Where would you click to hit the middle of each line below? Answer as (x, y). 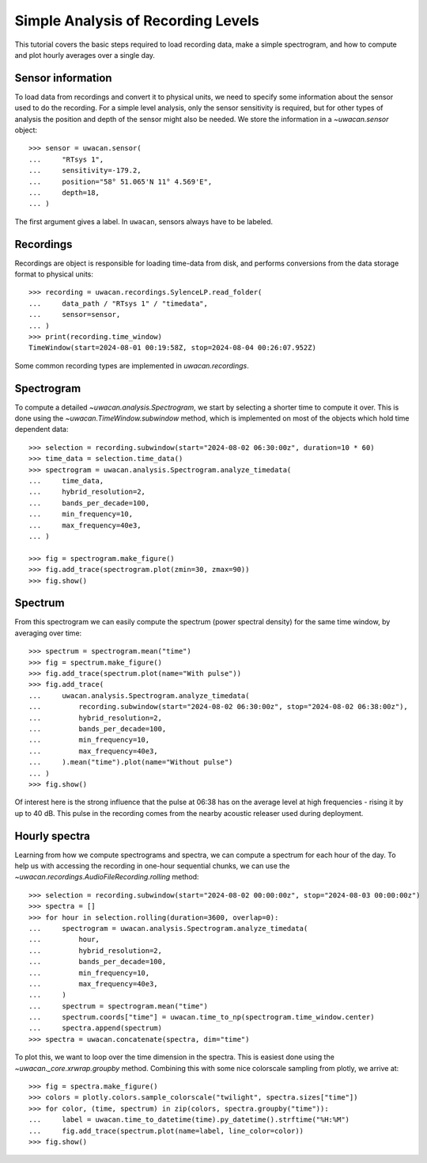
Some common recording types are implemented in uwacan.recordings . (132, 365)
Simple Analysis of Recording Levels (137, 21)
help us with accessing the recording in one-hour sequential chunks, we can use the (152, 866)
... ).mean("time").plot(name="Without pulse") (131, 762)
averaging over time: (48, 633)
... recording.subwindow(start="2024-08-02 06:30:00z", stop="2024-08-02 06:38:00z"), (219, 707)
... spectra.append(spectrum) (95, 1028)
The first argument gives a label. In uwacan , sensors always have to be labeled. (144, 221)
